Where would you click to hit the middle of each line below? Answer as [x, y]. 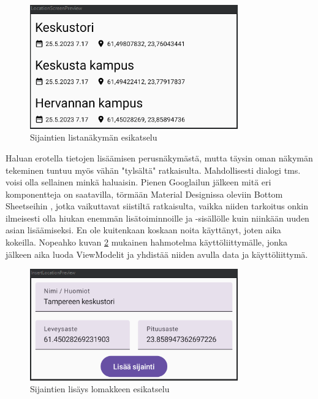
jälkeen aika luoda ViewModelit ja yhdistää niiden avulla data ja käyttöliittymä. [157, 254]
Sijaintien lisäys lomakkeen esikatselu [100, 389]
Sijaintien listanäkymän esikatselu [94, 137]
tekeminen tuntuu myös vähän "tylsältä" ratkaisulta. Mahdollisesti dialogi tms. [153, 170]
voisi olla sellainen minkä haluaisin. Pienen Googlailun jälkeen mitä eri [138, 182]
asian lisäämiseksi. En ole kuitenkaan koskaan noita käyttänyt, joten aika [143, 230]
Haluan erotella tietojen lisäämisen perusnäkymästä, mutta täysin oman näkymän [159, 157]
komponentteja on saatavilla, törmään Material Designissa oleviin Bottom [144, 194]
